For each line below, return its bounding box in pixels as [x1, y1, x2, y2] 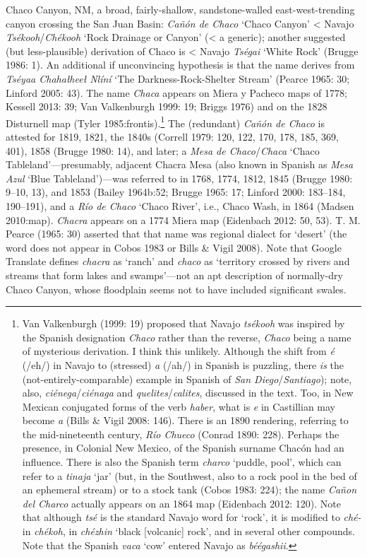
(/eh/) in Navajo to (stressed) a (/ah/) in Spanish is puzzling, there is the [22, 357, 344, 372]
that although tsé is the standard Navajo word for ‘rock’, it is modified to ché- [22, 510, 361, 524]
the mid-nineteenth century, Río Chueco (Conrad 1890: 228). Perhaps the [22, 426, 339, 441]
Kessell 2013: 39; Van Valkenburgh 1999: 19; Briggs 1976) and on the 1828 [6, 99, 327, 114]
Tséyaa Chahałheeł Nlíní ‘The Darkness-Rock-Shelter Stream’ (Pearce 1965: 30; [6, 71, 350, 86]
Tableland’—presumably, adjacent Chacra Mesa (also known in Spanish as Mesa [6, 157, 354, 172]
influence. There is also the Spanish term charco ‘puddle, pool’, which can [22, 455, 342, 469]
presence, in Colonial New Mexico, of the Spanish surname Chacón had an [22, 440, 344, 455]
